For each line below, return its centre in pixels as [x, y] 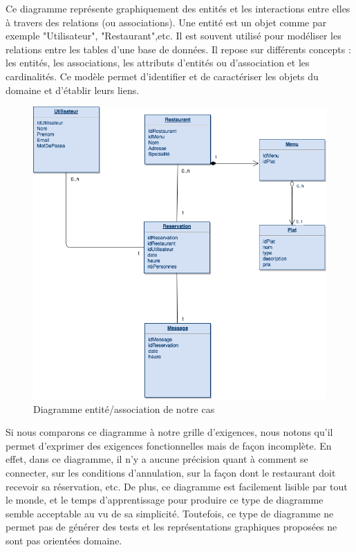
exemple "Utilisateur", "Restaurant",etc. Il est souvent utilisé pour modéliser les [174, 36]
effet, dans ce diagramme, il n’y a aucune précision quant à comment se [157, 459]
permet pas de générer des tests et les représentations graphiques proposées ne [171, 527]
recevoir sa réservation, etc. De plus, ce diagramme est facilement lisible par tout [177, 486]
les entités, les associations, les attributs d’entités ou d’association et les [158, 63]
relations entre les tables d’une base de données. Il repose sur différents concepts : [178, 49]
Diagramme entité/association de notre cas [124, 408]
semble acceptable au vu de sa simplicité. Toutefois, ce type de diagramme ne [170, 513]
